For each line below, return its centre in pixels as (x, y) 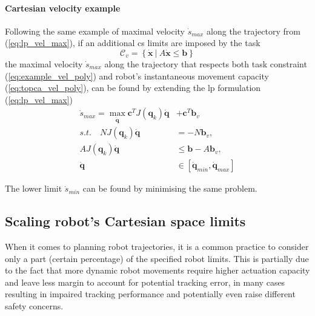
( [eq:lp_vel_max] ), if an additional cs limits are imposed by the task (133, 43)
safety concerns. (34, 306)
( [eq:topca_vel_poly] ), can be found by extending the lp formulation (133, 88)
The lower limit (34, 188)
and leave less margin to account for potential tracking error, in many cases (145, 282)
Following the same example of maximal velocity (95, 31)
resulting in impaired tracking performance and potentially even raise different (150, 294)
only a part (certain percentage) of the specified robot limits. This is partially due (157, 258)
